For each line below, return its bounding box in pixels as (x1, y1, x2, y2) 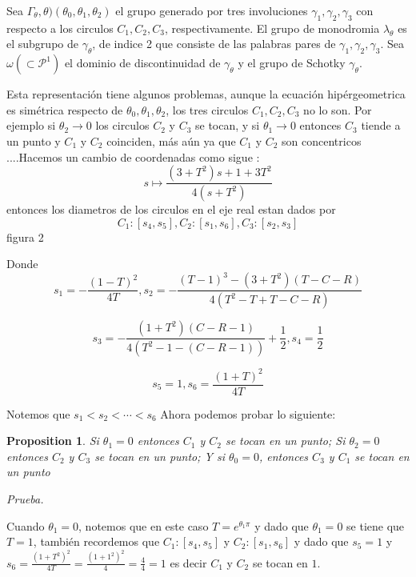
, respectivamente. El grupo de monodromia (164, 19, 380, 36)
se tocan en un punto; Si (225, 432, 346, 449)
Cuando (6, 517, 45, 534)
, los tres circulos (166, 101, 249, 118)
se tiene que (346, 517, 405, 534)
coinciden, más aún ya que (106, 132, 236, 149)
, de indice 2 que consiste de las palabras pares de (92, 35, 336, 52)
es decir (170, 554, 207, 571)
